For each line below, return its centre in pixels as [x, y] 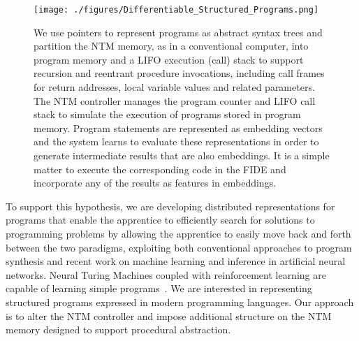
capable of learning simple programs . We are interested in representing [159, 288]
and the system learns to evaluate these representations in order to [176, 142]
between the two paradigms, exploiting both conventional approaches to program [179, 247]
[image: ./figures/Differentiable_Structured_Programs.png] [176, 10]
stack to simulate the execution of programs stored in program [167, 114]
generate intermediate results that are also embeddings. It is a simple [182, 155]
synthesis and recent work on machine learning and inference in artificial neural [176, 261]
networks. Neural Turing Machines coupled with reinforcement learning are [166, 274]
